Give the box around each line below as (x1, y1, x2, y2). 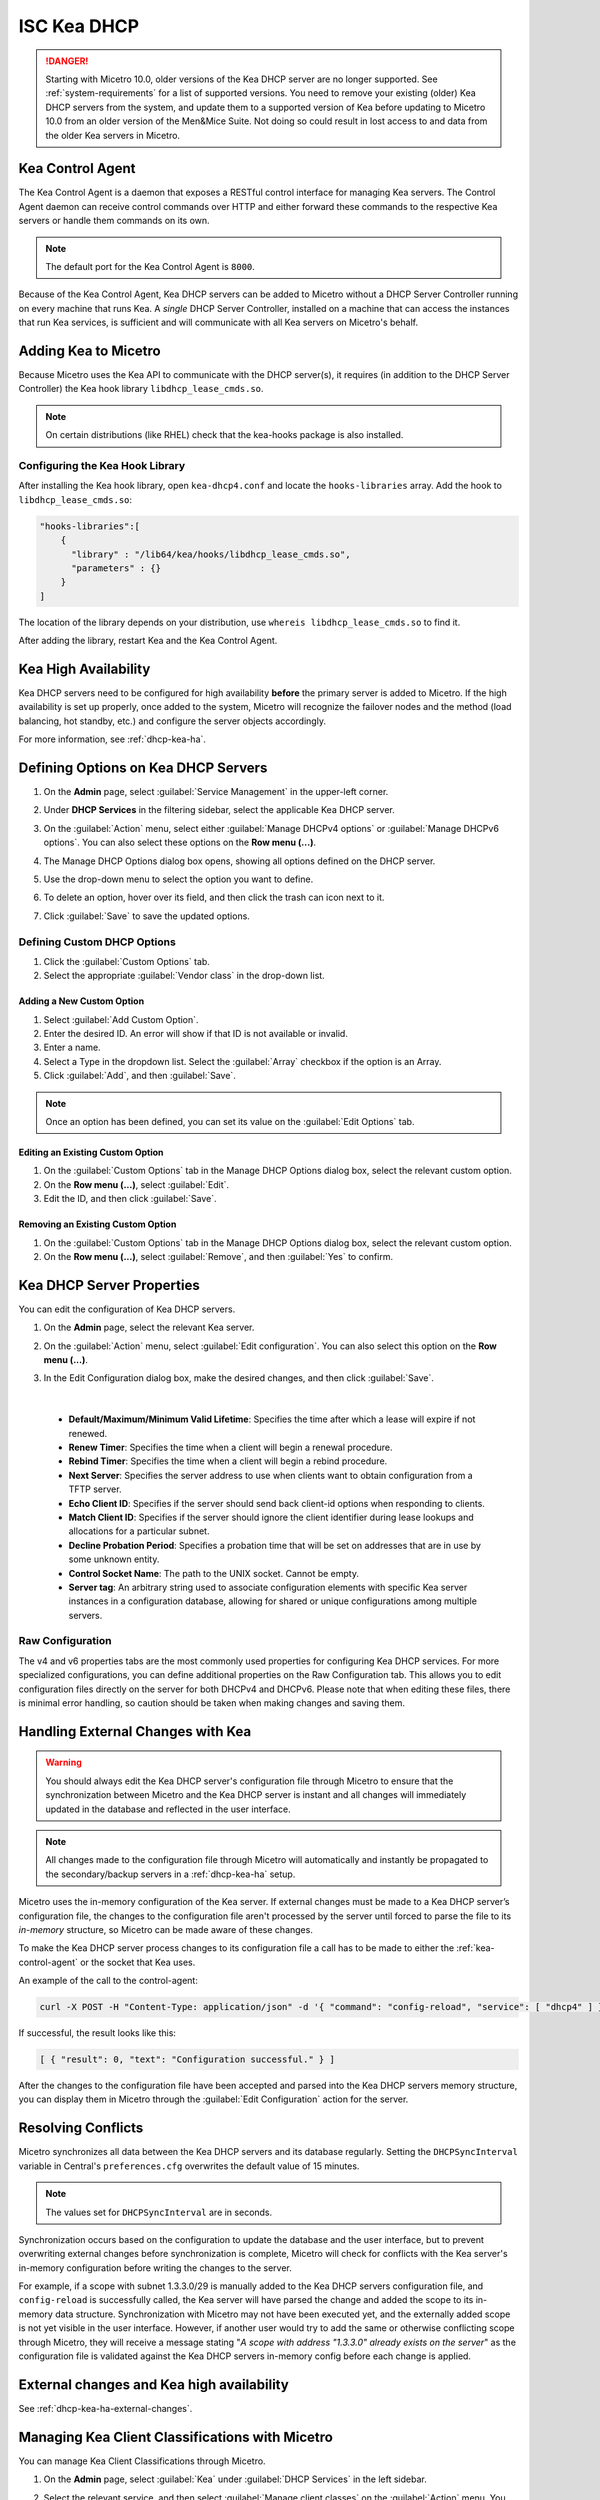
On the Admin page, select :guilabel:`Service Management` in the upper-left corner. (43, 786, 389, 798)
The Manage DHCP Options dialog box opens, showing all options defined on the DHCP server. (43, 855, 436, 867)
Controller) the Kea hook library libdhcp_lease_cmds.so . (18, 383, 264, 395)
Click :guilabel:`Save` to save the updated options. (43, 910, 250, 922)
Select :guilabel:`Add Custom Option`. (43, 1013, 199, 1025)
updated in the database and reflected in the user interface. (45, 1803, 292, 1815)
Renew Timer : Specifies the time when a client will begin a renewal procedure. (68, 1441, 394, 1454)
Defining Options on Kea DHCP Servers (18, 759, 268, 776)
